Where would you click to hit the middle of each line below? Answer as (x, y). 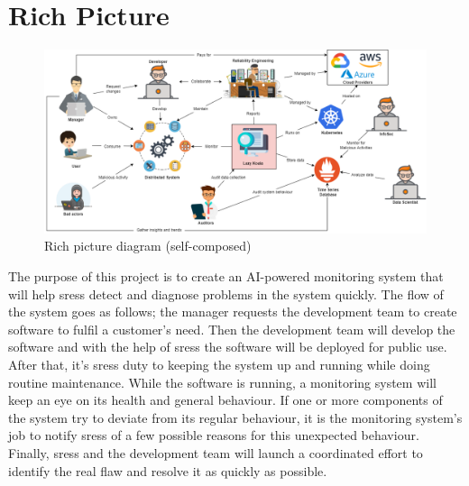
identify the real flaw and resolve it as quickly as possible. (168, 470)
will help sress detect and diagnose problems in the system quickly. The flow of (226, 293)
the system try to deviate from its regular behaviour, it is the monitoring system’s (235, 417)
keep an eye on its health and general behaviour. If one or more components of (225, 400)
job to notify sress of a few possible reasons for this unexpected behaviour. (214, 435)
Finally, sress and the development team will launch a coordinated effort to (216, 452)
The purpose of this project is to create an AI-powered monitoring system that (226, 276)
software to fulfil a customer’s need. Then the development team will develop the (232, 329)
